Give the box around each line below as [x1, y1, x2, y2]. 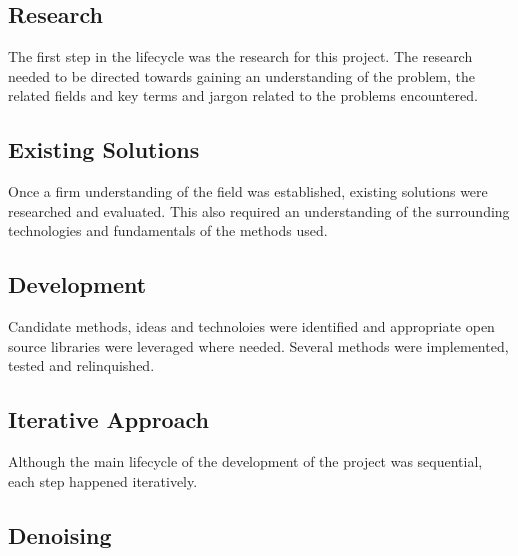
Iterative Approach [8, 404, 209, 435]
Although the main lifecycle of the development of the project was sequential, [8, 451, 483, 472]
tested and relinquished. [8, 355, 155, 376]
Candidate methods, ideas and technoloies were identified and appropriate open [8, 316, 495, 337]
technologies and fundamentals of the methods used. [8, 220, 328, 241]
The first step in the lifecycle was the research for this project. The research [8, 46, 473, 67]
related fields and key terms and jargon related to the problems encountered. [8, 85, 478, 106]
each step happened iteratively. [8, 470, 198, 491]
